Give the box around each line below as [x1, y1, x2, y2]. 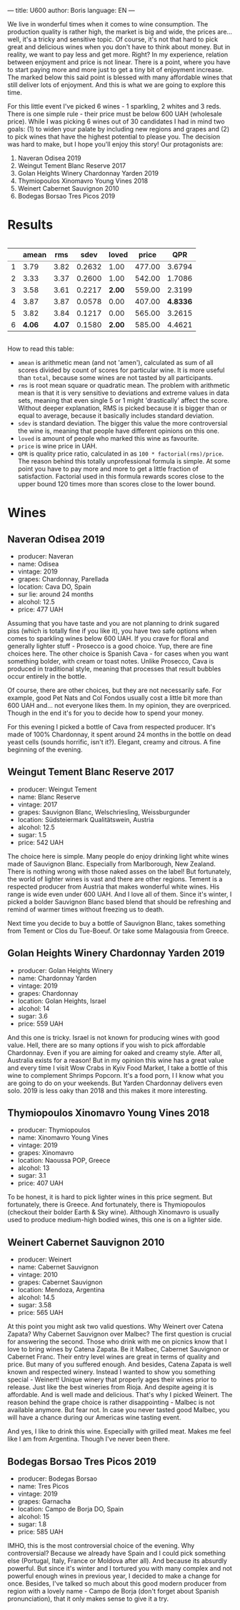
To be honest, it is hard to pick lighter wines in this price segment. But [7, 1193, 213, 1201]
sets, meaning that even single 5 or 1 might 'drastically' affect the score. [17, 396, 230, 404]
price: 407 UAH [17, 1179, 64, 1188]
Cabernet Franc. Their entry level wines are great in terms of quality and [7, 1353, 220, 1361]
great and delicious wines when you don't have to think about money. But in [7, 43, 231, 51]
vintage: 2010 [17, 1271, 59, 1279]
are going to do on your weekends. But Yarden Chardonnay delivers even [7, 1079, 223, 1087]
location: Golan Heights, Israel [17, 996, 106, 1005]
